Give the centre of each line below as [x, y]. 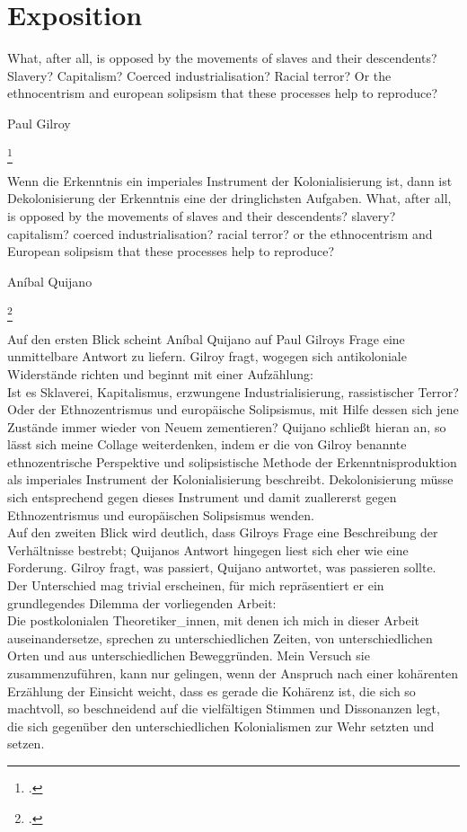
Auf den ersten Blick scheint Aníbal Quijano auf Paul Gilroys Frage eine [206, 338]
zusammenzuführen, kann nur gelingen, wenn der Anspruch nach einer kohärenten [233, 673]
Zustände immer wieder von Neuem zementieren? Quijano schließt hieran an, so [227, 426]
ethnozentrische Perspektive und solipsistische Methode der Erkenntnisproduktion [232, 461]
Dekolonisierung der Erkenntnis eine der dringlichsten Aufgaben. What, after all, [229, 198]
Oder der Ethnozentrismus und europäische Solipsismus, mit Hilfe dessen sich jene [233, 409]
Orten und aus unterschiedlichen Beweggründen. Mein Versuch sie [189, 655]
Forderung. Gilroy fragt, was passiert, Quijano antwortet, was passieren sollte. [222, 567]
